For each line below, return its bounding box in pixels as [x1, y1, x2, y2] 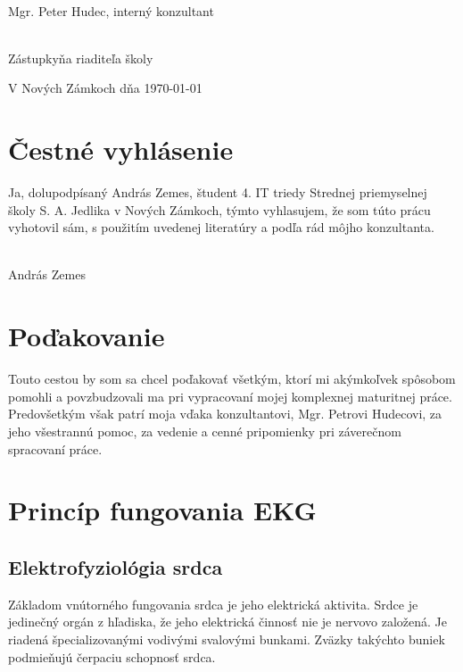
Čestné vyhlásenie [8, 131, 234, 168]
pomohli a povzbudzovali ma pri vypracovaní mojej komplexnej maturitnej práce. [8, 386, 452, 405]
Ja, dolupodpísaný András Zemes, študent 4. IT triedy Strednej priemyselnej [8, 183, 427, 202]
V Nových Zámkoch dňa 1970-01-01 [8, 79, 203, 97]
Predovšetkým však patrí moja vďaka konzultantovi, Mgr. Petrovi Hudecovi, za [8, 404, 442, 423]
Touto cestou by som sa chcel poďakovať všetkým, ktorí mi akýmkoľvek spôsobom [8, 369, 456, 388]
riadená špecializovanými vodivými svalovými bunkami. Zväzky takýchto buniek [8, 629, 445, 648]
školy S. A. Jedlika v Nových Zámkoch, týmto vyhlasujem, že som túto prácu [8, 200, 431, 219]
